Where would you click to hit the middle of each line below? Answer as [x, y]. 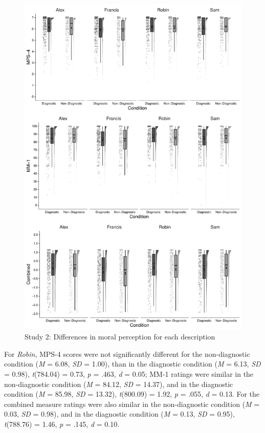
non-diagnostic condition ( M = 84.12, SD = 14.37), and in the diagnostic [119, 384]
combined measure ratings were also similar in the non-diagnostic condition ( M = [132, 404]
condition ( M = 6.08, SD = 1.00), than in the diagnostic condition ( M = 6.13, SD [132, 364]
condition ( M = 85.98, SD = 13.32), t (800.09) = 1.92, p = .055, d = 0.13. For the [132, 394]
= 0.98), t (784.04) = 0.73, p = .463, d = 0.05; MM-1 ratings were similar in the [129, 373]
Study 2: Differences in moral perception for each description [120, 337]
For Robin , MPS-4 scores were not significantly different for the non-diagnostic [127, 354]
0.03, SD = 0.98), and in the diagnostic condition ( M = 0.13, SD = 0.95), [119, 414]
